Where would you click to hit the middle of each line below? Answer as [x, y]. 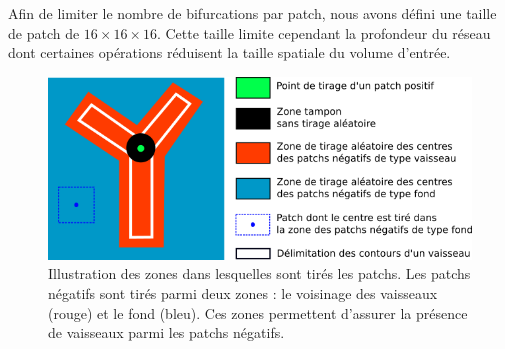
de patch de [44, 32]
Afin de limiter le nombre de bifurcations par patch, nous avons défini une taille [252, 13]
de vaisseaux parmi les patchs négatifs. [166, 332]
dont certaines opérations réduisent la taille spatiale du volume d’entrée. [229, 52]
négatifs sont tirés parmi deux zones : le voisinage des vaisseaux [243, 292]
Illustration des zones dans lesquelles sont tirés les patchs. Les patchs [259, 273]
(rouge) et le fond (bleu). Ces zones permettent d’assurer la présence [258, 312]
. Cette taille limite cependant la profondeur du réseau [323, 32]
